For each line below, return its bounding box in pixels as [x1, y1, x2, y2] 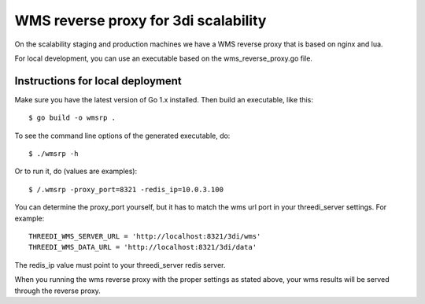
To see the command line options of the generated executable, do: [14, 131, 231, 140]
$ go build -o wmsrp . [28, 113, 116, 122]
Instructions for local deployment [14, 74, 183, 87]
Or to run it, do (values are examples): [14, 166, 138, 176]
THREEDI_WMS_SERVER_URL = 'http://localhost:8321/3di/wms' [28, 232, 261, 240]
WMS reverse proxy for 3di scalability [14, 12, 267, 29]
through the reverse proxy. [14, 286, 102, 295]
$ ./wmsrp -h [28, 150, 79, 158]
